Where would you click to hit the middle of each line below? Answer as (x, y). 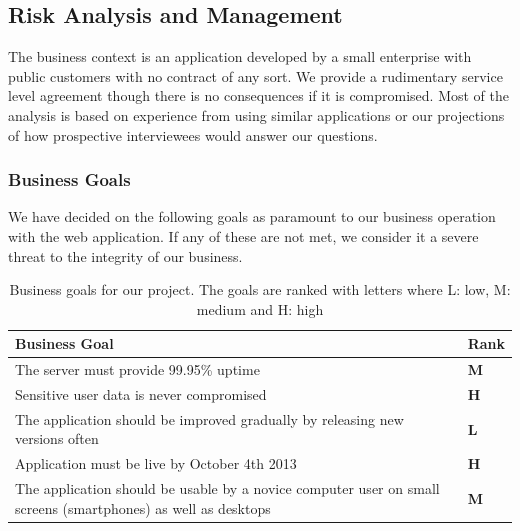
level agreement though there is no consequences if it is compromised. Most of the (259, 95)
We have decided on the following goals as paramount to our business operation (252, 216)
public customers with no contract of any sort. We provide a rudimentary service (255, 75)
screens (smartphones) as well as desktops (143, 507)
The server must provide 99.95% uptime (137, 369)
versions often (57, 438)
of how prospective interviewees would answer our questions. (193, 134)
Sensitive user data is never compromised (141, 394)
